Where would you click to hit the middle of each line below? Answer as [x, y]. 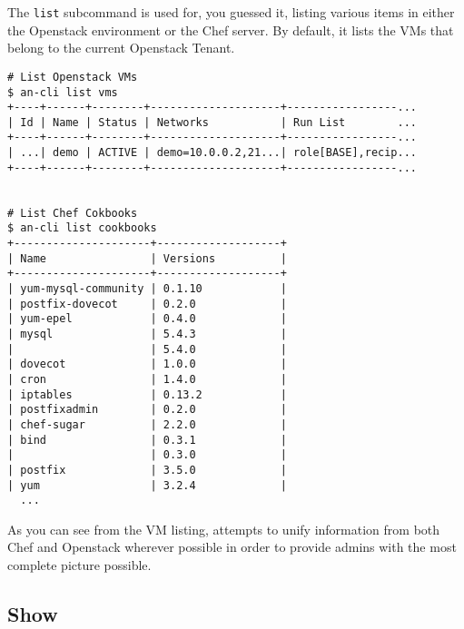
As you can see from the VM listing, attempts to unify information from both [224, 529]
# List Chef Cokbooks [73, 213]
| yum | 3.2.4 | [147, 485]
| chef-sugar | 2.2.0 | [147, 424]
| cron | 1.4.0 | [147, 379]
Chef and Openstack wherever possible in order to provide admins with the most [232, 547]
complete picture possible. [79, 565]
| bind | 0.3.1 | [147, 440]
